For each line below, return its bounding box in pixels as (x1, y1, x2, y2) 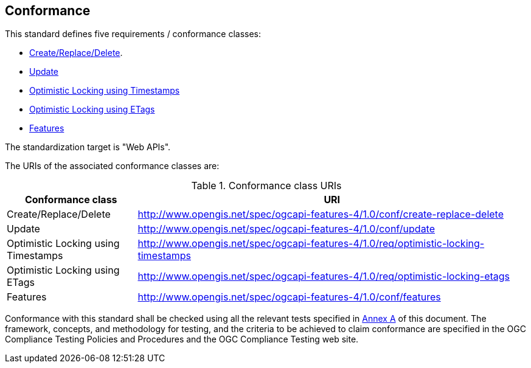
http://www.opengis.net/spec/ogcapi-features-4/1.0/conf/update (137, 223, 436, 235)
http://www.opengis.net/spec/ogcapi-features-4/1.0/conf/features (137, 291, 441, 304)
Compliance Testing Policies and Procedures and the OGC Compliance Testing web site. (5, 334, 359, 345)
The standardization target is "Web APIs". (5, 142, 171, 153)
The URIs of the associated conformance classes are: (5, 161, 220, 172)
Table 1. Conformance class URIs (191, 179, 342, 192)
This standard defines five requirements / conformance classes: (5, 29, 262, 40)
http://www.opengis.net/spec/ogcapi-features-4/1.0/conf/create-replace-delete (137, 208, 504, 221)
